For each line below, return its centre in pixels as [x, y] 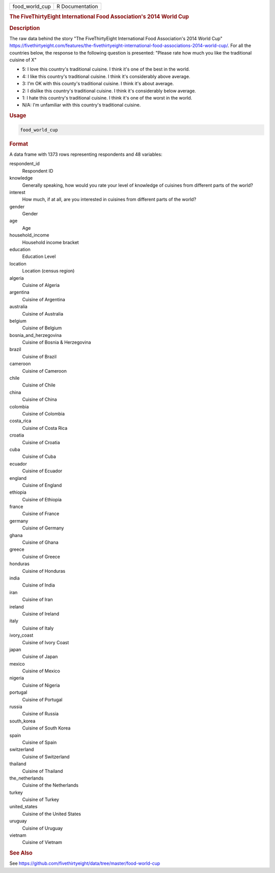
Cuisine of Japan [40, 657]
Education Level [39, 257]
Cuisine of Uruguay [43, 828]
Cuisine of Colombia [44, 414]
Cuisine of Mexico [41, 671]
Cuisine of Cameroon [45, 371]
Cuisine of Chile [39, 385]
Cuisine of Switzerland [46, 757]
